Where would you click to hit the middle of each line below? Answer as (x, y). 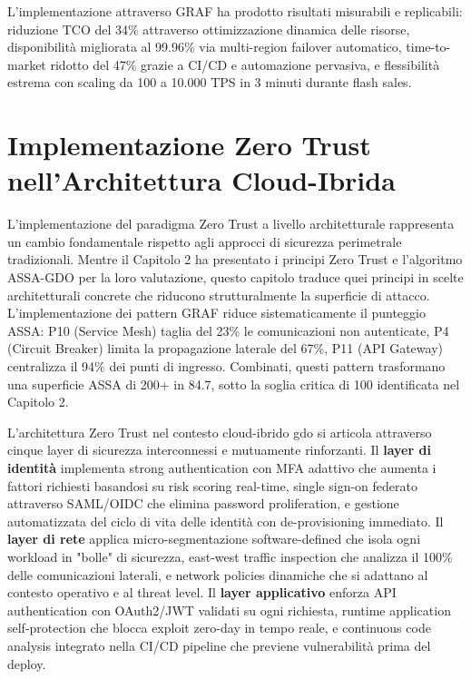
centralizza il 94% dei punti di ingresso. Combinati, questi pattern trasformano (226, 366)
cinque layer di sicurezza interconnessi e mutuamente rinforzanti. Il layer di (219, 450)
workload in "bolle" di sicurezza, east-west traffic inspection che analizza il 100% (230, 556)
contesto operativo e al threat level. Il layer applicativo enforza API (202, 592)
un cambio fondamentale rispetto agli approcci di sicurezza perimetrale (205, 241)
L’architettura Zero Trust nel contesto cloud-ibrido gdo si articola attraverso (220, 432)
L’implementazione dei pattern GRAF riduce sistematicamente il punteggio (216, 313)
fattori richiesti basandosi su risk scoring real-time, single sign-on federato (212, 485)
